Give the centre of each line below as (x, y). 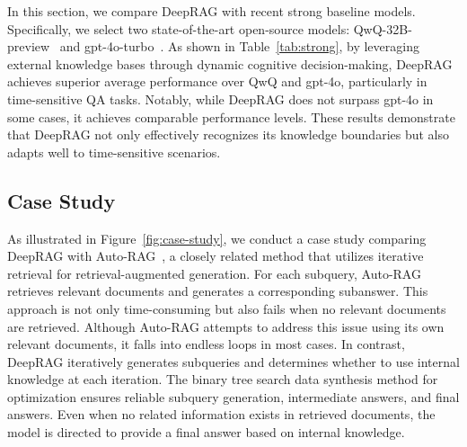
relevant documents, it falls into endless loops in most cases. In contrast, (206, 344)
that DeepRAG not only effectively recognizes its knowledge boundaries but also (229, 134)
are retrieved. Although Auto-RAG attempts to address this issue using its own (226, 326)
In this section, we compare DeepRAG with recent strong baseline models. (211, 11)
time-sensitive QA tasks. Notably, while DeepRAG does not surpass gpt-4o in (220, 98)
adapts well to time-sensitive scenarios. (114, 152)
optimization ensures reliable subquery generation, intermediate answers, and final (233, 396)
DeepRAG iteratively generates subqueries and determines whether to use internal (233, 361)
